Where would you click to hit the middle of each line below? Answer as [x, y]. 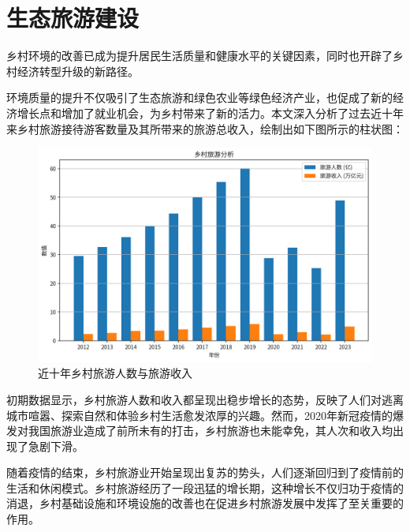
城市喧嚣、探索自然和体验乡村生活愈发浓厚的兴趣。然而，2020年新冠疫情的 [199, 415]
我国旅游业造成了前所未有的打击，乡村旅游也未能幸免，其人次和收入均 [210, 431]
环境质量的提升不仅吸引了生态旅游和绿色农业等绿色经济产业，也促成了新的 [199, 97]
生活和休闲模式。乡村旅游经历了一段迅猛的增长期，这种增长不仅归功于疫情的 [205, 487]
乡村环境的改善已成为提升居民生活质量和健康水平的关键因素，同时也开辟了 [199, 56]
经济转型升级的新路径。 [78, 71]
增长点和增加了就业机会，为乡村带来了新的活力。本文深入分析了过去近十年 [210, 112]
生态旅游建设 [73, 18]
